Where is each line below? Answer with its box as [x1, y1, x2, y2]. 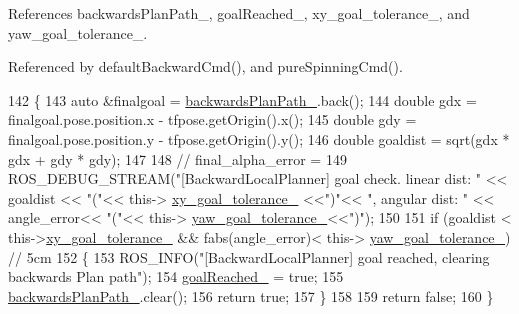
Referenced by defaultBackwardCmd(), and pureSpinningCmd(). [8, 56, 403, 77]
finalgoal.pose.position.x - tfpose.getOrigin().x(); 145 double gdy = [8, 109, 417, 130]
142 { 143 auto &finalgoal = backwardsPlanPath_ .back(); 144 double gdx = [8, 89, 477, 110]
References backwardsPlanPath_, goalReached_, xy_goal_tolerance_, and [8, 3, 470, 23]
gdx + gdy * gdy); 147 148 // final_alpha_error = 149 [8, 148, 347, 169]
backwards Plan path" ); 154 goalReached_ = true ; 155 [8, 266, 344, 287]
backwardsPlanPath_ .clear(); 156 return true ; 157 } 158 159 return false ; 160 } [8, 285, 494, 306]
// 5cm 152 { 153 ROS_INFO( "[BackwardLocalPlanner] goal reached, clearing [8, 246, 490, 267]
